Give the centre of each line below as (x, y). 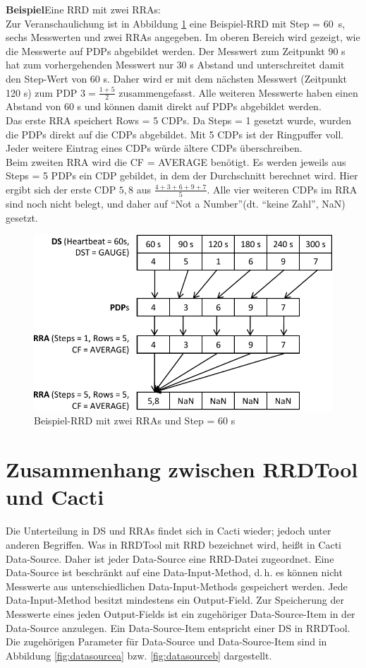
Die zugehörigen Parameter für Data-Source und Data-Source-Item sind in (166, 642)
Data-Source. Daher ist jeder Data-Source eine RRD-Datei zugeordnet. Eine (170, 558)
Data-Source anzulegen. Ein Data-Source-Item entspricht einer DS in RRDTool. (178, 627)
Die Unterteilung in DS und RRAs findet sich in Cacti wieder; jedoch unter (169, 531)
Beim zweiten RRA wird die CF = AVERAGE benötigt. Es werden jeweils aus (176, 161)
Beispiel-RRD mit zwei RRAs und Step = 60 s (135, 421)
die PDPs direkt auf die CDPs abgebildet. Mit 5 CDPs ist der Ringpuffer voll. (175, 134)
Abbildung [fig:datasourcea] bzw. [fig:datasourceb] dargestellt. (139, 655)
